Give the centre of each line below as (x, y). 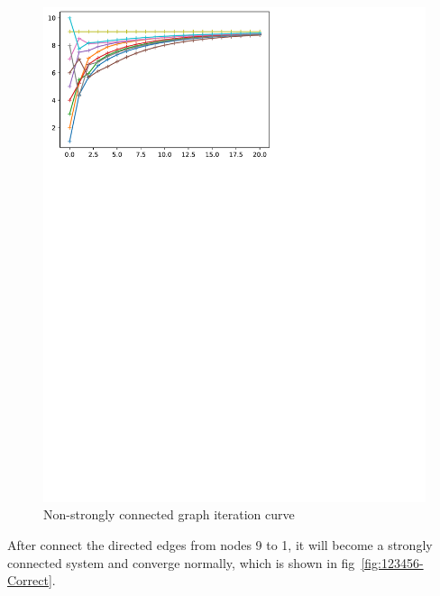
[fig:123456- (392, 562)
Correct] (30, 580)
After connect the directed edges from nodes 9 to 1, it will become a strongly (220, 545)
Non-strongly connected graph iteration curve (169, 514)
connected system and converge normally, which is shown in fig (181, 562)
